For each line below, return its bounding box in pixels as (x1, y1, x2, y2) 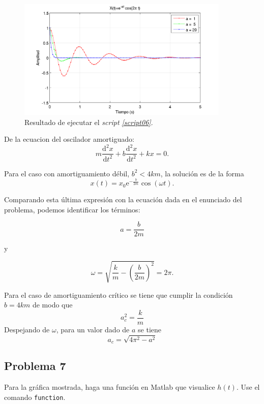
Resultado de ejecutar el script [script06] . (24, 116, 153, 127)
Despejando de (4, 324, 50, 334)
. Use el (236, 382, 260, 392)
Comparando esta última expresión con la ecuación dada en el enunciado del (4, 194, 242, 205)
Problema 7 (4, 358, 66, 374)
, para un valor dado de (56, 324, 130, 334)
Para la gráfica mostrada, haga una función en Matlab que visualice (4, 382, 215, 392)
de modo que (32, 299, 73, 310)
